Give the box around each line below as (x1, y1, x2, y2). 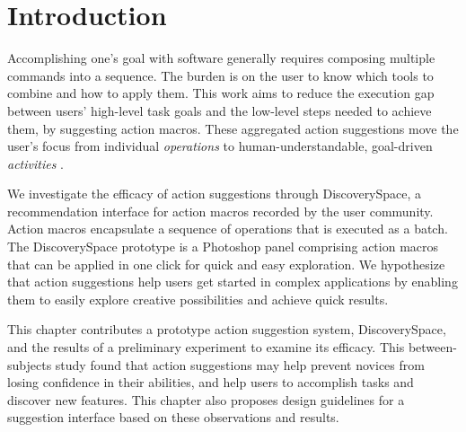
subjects (7, 355, 52, 374)
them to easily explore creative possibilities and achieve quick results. (7, 289, 389, 308)
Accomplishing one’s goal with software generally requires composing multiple (7, 48, 435, 67)
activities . (7, 154, 64, 172)
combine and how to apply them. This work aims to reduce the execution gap (7, 84, 435, 102)
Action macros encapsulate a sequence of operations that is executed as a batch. (7, 219, 448, 238)
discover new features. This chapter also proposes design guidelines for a (7, 390, 405, 409)
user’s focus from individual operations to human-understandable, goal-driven (7, 137, 433, 155)
